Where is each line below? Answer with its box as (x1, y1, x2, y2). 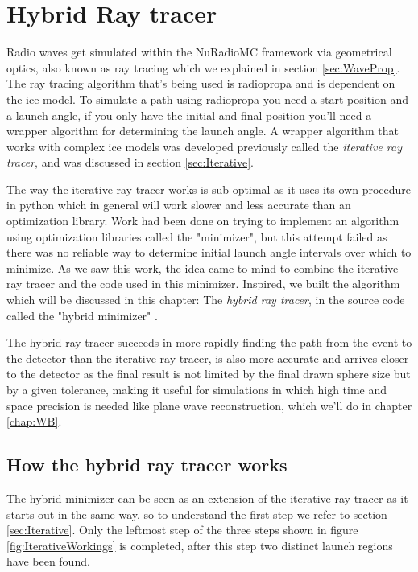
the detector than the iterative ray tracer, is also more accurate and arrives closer (6, 349, 409, 366)
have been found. (6, 553, 90, 570)
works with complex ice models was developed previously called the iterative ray (6, 138, 402, 154)
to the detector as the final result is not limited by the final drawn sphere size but (6, 365, 411, 382)
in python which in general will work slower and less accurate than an (6, 196, 351, 213)
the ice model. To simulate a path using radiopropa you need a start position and (6, 90, 408, 107)
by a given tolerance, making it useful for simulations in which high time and (6, 381, 387, 397)
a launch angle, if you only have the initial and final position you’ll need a (6, 106, 372, 123)
